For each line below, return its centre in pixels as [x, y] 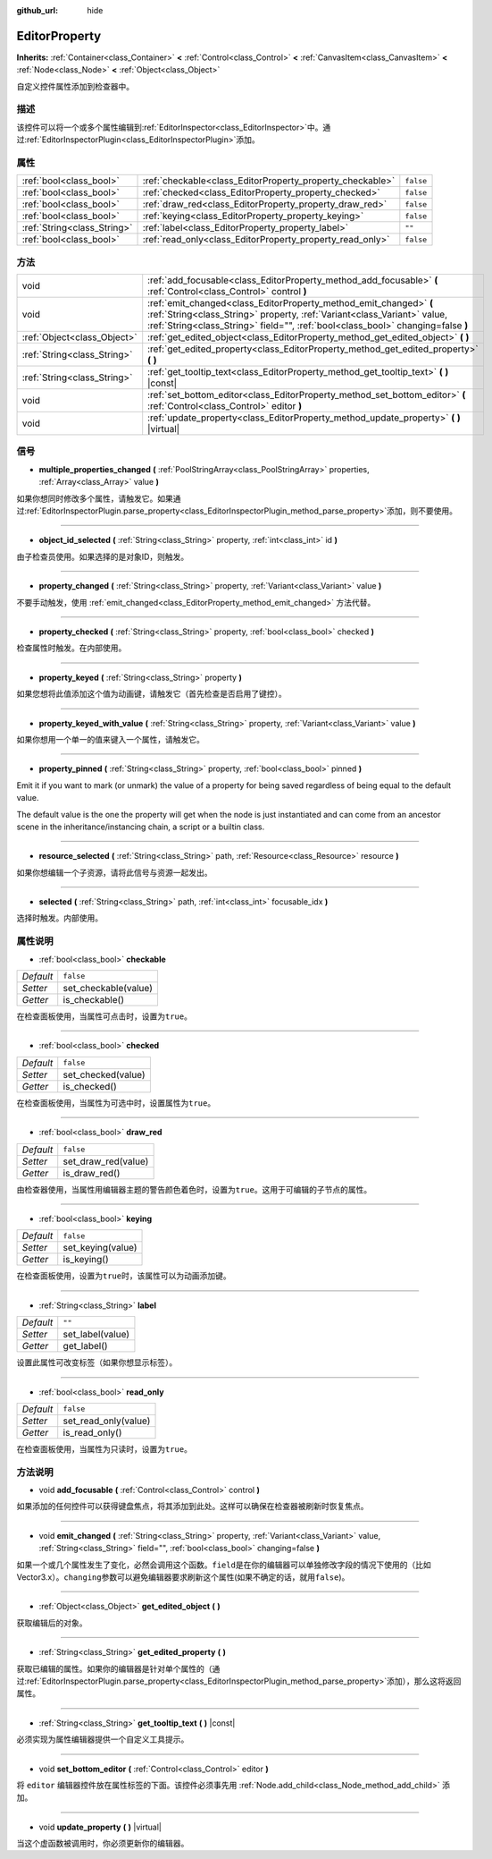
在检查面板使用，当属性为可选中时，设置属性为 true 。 [116, 1103]
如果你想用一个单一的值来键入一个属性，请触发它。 [110, 739]
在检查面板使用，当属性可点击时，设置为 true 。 [104, 1016]
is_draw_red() [92, 1173]
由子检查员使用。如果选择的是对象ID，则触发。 [103, 556]
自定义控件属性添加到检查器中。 [75, 86]
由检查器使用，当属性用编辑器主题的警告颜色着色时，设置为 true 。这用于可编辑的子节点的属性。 [194, 1189]
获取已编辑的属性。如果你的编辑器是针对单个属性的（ [114, 1668]
